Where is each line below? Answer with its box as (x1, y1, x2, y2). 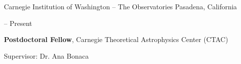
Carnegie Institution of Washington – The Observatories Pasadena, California (4, 1, 237, 11)
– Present (4, 18, 32, 28)
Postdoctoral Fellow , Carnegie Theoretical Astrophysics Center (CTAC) (4, 34, 228, 44)
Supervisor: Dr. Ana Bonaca (4, 50, 89, 61)
